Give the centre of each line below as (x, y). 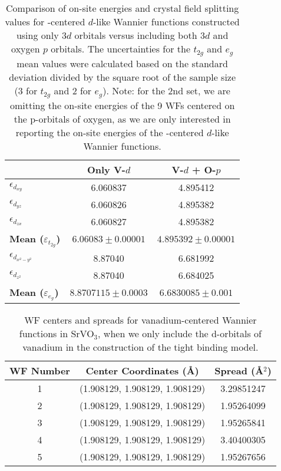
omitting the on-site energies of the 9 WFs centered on (122, 106)
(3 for (26, 91)
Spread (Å (239, 371)
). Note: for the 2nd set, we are (166, 91)
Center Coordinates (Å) (142, 371)
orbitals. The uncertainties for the (121, 49)
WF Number (40, 371)
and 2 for (73, 91)
